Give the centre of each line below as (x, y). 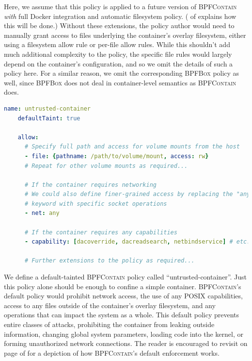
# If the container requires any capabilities (101, 232)
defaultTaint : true (49, 118)
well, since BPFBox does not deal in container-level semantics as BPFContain (120, 82)
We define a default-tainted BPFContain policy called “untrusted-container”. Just (125, 277)
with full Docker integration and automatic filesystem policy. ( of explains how (120, 16)
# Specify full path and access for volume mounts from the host (132, 147)
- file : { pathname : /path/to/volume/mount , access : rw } (117, 156)
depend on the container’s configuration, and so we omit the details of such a (118, 63)
